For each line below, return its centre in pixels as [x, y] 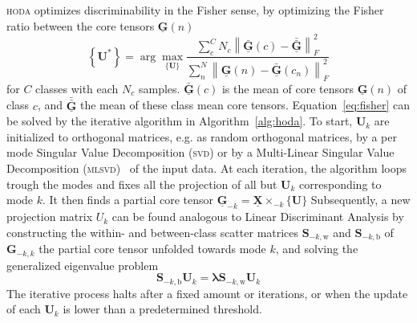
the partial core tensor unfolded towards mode [152, 249]
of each [24, 309]
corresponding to [340, 184]
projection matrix [50, 217]
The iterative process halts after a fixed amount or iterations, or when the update [207, 293]
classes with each [77, 88]
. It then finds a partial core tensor [128, 200]
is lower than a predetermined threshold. [162, 309]
